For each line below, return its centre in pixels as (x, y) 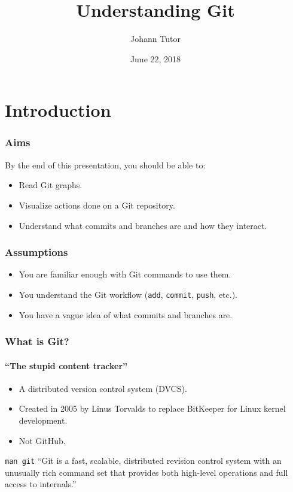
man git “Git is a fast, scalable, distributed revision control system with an (143, 461)
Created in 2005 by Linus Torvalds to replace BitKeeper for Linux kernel (152, 408)
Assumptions (36, 252)
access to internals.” (41, 484)
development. (43, 420)
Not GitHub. (42, 440)
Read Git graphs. (51, 185)
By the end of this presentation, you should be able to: (105, 164)
